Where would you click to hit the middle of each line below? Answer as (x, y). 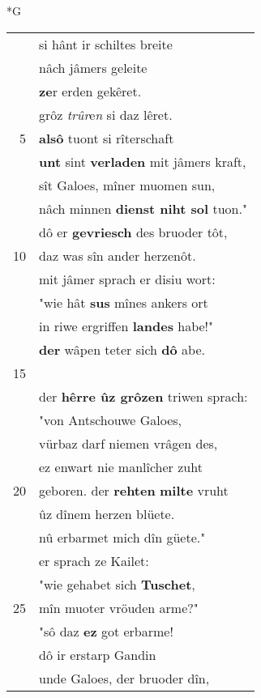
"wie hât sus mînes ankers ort (124, 302)
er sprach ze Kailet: (94, 560)
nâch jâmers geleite (93, 67)
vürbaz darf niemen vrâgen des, (128, 443)
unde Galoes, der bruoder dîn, (124, 678)
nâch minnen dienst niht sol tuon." (143, 208)
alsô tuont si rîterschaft (107, 138)
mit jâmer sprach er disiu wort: (127, 279)
